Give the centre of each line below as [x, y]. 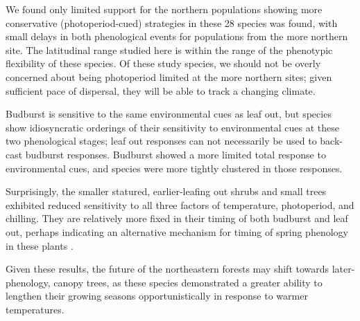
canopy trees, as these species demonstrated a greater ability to [188, 282]
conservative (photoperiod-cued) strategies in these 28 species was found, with [172, 22]
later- [343, 269]
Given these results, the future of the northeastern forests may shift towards [168, 269]
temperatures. [35, 309]
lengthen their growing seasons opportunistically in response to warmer [157, 296]
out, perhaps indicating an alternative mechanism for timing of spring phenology [177, 231]
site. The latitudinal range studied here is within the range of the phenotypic [169, 49]
